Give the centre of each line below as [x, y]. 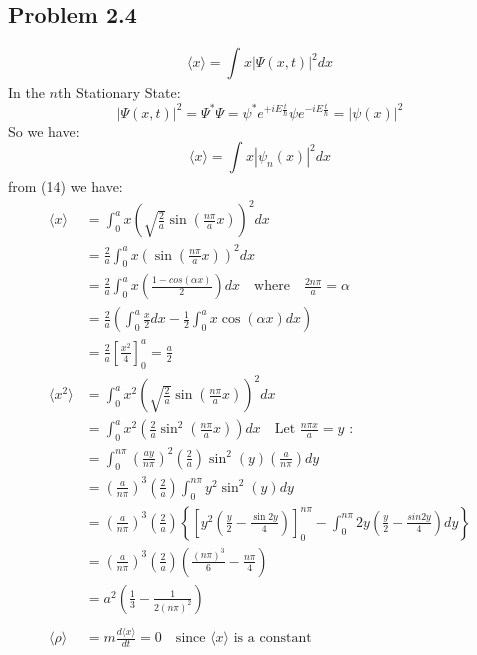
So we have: [44, 130]
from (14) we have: [65, 185]
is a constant [272, 638]
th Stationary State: [119, 92]
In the [26, 92]
